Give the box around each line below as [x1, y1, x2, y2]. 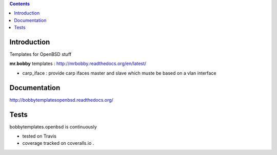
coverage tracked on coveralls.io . [22, 140, 94, 146]
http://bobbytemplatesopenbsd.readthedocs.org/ [9, 97, 114, 103]
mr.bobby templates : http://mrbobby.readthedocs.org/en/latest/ [9, 60, 146, 67]
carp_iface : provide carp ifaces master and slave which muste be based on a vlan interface [22, 70, 216, 76]
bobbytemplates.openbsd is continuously [9, 123, 97, 130]
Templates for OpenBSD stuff [9, 51, 72, 57]
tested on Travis [22, 133, 56, 139]
